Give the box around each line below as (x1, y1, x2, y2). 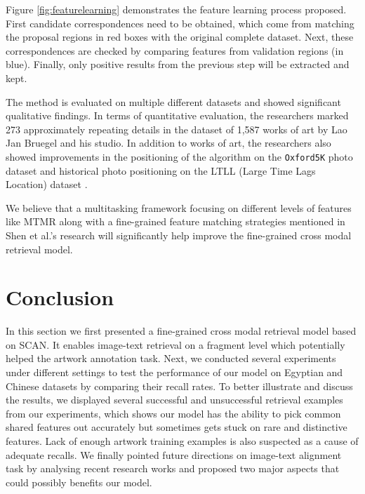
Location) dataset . (6, 177, 88, 192)
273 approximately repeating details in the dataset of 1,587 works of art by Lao (6, 121, 347, 136)
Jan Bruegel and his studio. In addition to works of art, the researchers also (6, 135, 331, 150)
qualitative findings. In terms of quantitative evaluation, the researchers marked (6, 108, 349, 123)
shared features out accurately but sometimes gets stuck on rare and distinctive (6, 420, 347, 434)
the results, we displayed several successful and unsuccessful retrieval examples (6, 392, 343, 407)
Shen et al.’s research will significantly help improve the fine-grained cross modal (6, 227, 352, 242)
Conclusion (6, 283, 114, 312)
